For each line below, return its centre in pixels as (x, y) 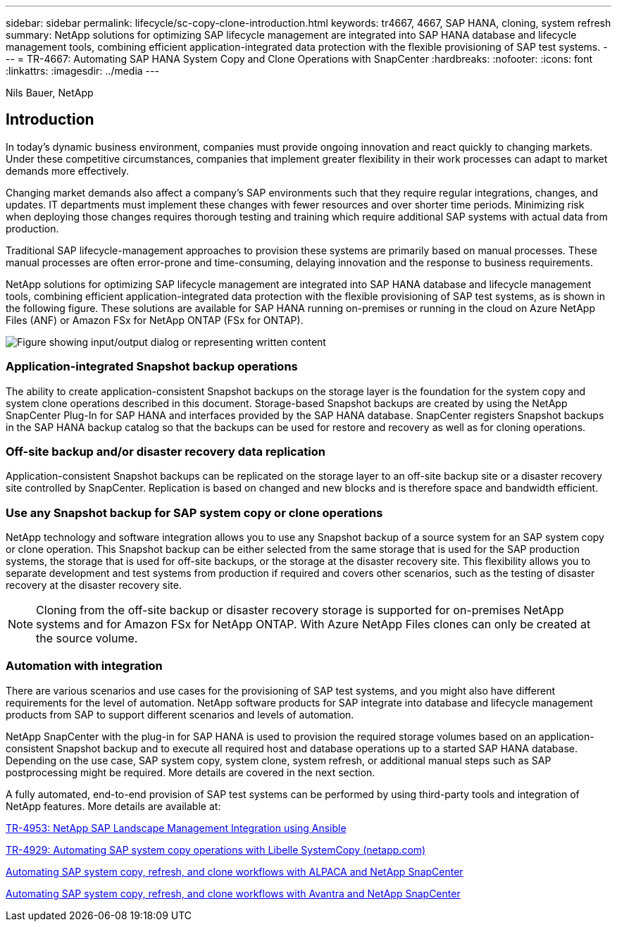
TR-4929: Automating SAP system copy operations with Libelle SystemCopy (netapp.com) (216, 850)
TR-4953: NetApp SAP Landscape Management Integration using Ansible (176, 828)
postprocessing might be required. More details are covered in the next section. (191, 772)
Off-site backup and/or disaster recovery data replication (166, 451)
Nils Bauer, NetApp (50, 93)
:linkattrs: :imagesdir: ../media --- (82, 71)
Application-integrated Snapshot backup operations (152, 367)
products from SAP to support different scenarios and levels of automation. (180, 714)
